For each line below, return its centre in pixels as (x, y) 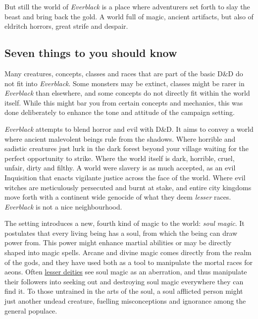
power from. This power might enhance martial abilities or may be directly (118, 242)
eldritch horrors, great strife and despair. (66, 26)
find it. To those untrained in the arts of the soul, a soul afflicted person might (124, 291)
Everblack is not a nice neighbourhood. (63, 206)
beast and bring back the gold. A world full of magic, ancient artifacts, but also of (129, 16)
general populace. (31, 310)
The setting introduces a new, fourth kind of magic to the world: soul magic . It (125, 223)
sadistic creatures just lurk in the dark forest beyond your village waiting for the (127, 148)
